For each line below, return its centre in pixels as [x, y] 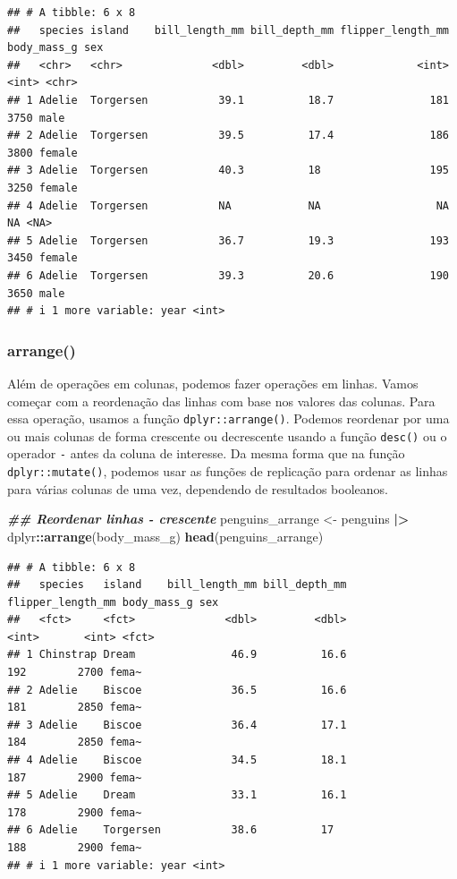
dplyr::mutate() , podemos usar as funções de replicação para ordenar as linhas [228, 471]
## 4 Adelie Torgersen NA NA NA [228, 205]
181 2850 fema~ [75, 708]
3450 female [42, 258]
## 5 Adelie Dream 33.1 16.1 [177, 795]
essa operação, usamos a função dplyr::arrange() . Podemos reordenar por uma [228, 418]
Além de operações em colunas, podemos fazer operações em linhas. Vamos [213, 383]
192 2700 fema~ [75, 673]
